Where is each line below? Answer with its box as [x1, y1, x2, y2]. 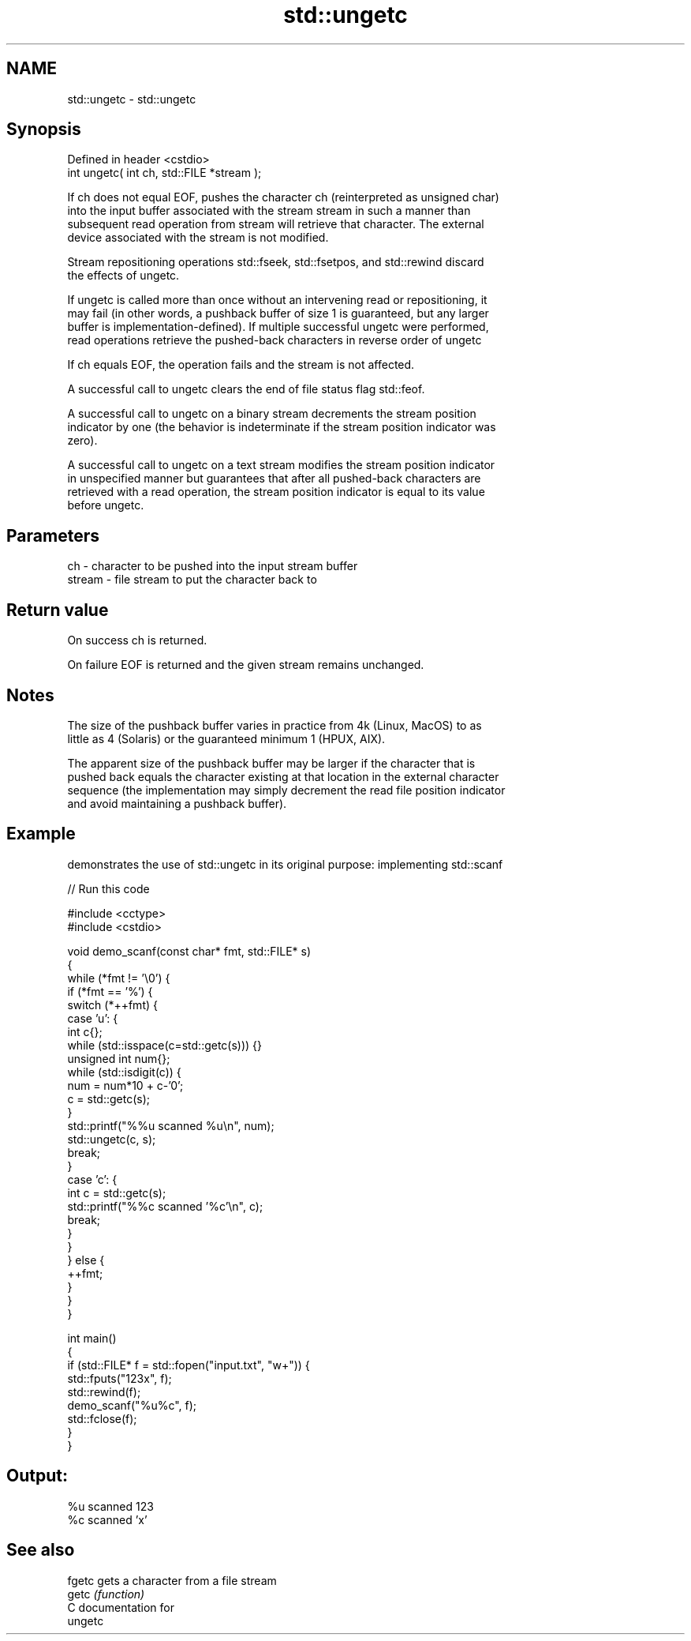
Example [6, 824, 76, 844]
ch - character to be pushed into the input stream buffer [67, 559, 358, 573]
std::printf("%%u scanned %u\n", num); [67, 1118, 275, 1132]
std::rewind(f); [67, 1384, 141, 1399]
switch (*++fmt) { [67, 997, 158, 1012]
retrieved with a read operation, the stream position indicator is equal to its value [67, 485, 485, 499]
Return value [6, 599, 109, 620]
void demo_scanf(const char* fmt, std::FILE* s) [67, 944, 312, 958]
